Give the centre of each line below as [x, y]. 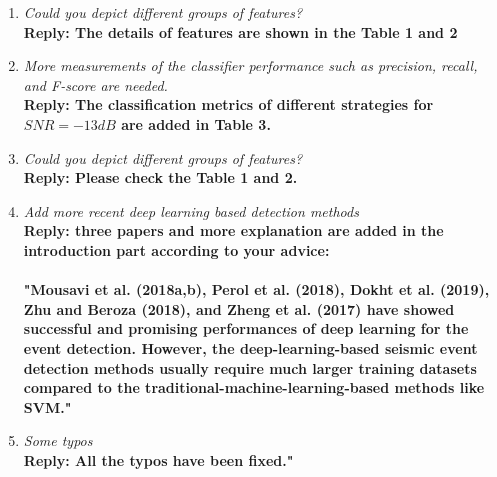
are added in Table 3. [196, 123]
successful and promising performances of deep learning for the [246, 328]
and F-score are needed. [95, 84]
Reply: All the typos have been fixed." [158, 459]
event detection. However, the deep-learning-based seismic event [250, 347]
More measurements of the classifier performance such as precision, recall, [250, 65]
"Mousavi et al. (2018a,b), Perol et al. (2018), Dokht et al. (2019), [256, 289]
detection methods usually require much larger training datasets [250, 367]
